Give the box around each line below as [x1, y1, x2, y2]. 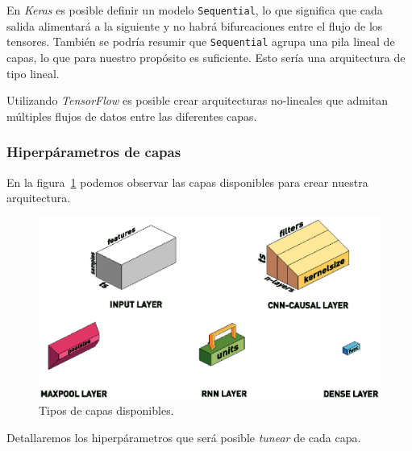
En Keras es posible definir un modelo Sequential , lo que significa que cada [6, 2, 383, 18]
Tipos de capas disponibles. [39, 402, 174, 419]
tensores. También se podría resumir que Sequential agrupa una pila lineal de [6, 33, 395, 50]
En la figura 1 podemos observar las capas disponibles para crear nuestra [6, 173, 368, 190]
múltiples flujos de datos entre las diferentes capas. [6, 107, 257, 124]
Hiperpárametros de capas [6, 142, 181, 162]
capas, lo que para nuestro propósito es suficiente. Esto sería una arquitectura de [6, 48, 406, 65]
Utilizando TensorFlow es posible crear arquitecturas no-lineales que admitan [6, 92, 389, 109]
